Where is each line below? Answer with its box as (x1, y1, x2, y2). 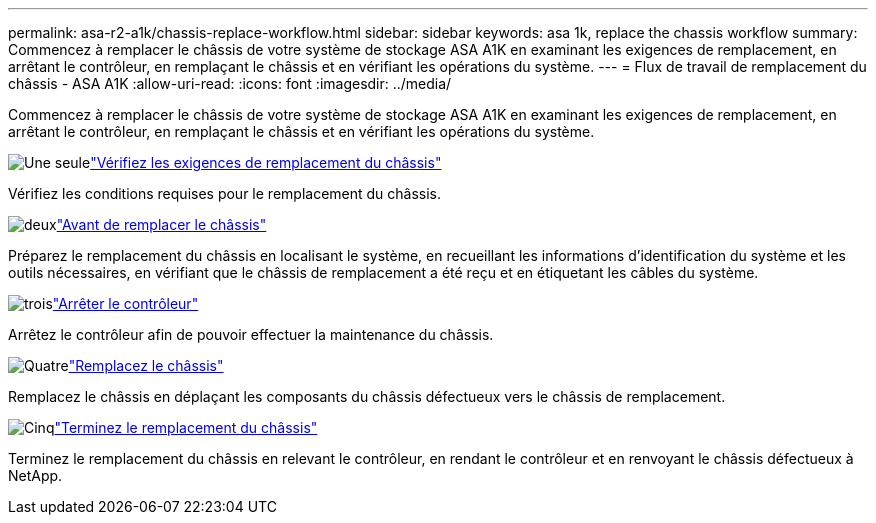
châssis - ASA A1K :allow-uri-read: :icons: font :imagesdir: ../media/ (8, 75, 452, 92)
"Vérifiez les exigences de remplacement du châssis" (90, 154, 442, 171)
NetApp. (8, 467, 63, 484)
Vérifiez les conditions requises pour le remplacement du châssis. (8, 185, 442, 202)
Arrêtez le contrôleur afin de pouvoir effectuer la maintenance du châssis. (8, 326, 494, 343)
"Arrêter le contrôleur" (52, 295, 199, 312)
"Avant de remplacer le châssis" (56, 216, 267, 233)
